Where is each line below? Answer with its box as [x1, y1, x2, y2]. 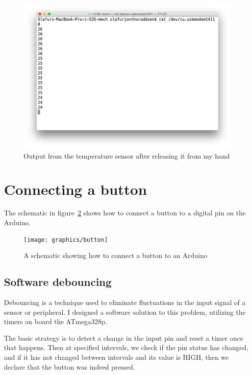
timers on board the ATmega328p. [4, 316, 107, 327]
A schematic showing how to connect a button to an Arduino [24, 250, 207, 260]
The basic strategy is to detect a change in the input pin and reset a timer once [4, 332, 244, 343]
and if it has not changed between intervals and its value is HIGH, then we [4, 352, 229, 362]
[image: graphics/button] [24, 236, 108, 243]
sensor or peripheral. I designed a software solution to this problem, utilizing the [4, 306, 246, 317]
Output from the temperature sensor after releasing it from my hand [24, 150, 230, 161]
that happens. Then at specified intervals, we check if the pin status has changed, [4, 342, 249, 352]
